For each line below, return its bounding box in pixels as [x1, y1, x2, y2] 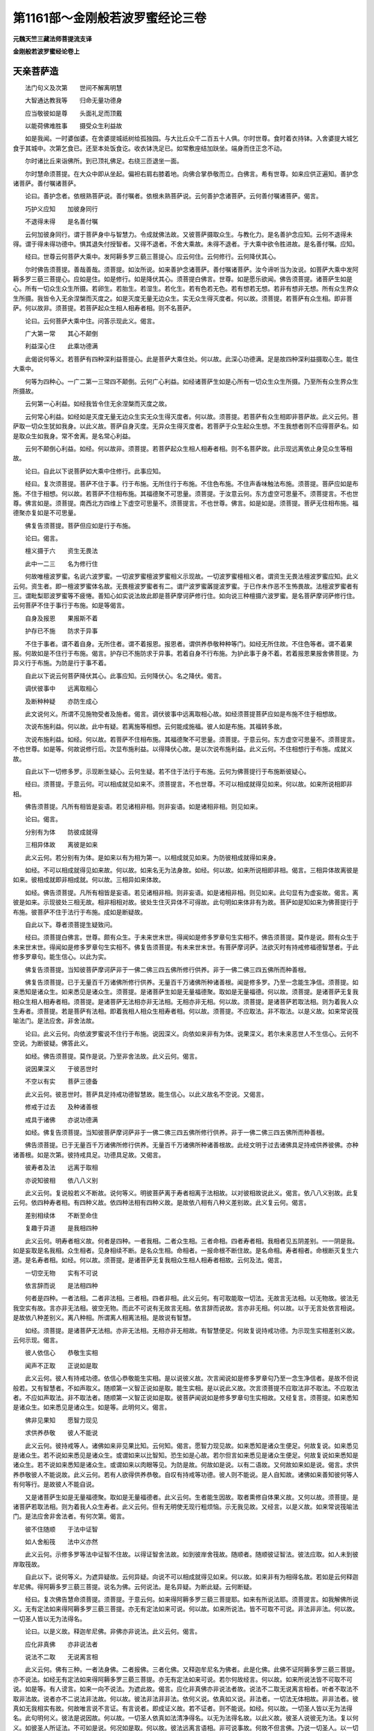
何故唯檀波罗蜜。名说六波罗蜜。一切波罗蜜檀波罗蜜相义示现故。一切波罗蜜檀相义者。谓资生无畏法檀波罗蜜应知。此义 [24, 572, 359, 581]
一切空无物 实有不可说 [24, 1268, 98, 1277]
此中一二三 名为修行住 [24, 559, 98, 568]
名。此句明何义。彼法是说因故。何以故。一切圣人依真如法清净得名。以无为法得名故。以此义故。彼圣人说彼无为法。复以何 [12, 1714, 359, 1722]
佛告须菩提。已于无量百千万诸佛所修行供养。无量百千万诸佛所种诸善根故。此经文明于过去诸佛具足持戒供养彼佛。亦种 [24, 1141, 359, 1149]
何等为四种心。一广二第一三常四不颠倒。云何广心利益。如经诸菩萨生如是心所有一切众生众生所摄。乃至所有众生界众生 [24, 377, 359, 386]
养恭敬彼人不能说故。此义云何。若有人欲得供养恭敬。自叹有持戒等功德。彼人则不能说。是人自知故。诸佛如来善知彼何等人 [12, 1470, 359, 1478]
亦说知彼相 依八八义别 [24, 1176, 98, 1184]
